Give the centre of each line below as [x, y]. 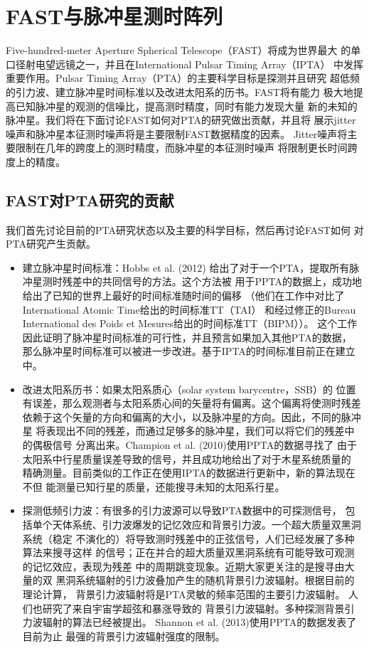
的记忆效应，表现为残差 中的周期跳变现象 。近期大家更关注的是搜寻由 [183, 566]
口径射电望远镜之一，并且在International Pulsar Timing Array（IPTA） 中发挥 [185, 64]
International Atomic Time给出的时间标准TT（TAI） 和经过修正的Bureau [189, 309]
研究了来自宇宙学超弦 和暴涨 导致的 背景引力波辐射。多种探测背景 [193, 608]
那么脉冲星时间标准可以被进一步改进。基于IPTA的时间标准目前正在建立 [189, 351]
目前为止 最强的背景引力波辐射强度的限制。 [124, 636]
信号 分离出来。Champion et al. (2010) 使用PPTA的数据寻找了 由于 [204, 444]
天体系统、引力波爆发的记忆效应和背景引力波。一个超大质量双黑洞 [207, 524]
